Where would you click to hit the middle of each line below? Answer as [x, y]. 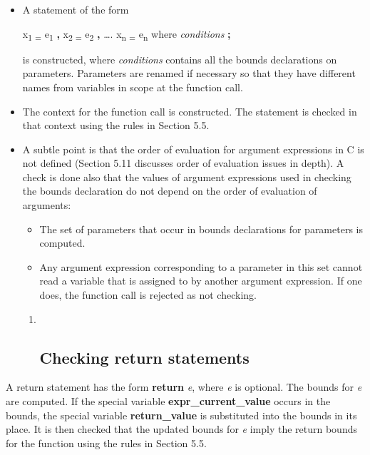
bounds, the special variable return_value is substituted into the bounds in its [181, 415]
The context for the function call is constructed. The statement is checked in [190, 111]
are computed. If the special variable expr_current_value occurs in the [168, 401]
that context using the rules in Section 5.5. [116, 125]
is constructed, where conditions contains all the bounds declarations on [180, 59]
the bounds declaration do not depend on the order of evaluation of [170, 191]
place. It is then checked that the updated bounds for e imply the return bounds [181, 429]
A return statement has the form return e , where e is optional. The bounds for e [184, 387]
